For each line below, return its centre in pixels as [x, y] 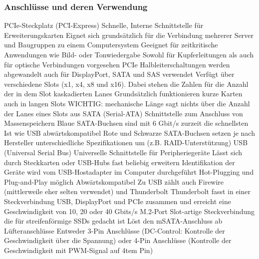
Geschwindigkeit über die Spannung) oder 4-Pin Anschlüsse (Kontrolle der [118, 240]
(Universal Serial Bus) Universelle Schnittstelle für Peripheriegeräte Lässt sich [123, 152]
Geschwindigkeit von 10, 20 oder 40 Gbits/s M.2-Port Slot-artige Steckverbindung [129, 211]
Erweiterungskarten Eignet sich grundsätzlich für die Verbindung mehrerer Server [129, 35]
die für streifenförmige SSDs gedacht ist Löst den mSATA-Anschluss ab [113, 221]
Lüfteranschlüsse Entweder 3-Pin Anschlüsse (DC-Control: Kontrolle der [115, 230]
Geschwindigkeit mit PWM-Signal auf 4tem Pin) [79, 250]
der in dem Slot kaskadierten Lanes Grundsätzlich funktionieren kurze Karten [123, 94]
